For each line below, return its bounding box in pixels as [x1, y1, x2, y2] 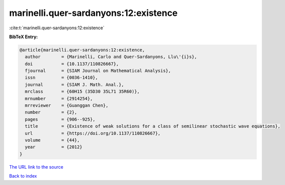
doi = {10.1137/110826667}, [25, 61, 119, 66]
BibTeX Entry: [9, 34, 38, 40]
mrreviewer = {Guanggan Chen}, [25, 103, 109, 109]
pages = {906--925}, [25, 117, 96, 122]
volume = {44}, [25, 137, 80, 143]
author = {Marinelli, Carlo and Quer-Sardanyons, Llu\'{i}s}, [25, 54, 197, 60]
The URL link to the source [9, 164, 64, 170]
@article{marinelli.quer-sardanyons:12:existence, [19, 47, 145, 53]
